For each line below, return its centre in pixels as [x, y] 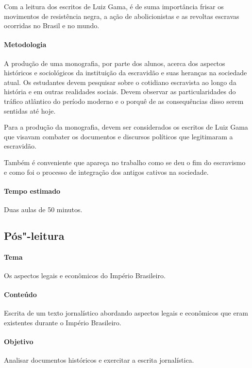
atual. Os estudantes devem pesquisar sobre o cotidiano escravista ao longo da [120, 82]
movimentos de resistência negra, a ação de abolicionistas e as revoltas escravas [122, 16]
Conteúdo [20, 294]
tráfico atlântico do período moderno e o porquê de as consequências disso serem [124, 101]
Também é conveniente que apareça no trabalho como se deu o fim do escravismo [125, 162]
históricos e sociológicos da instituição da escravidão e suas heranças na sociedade [126, 73]
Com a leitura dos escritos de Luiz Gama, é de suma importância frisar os [114, 6]
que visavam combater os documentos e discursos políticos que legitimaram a [118, 136]
